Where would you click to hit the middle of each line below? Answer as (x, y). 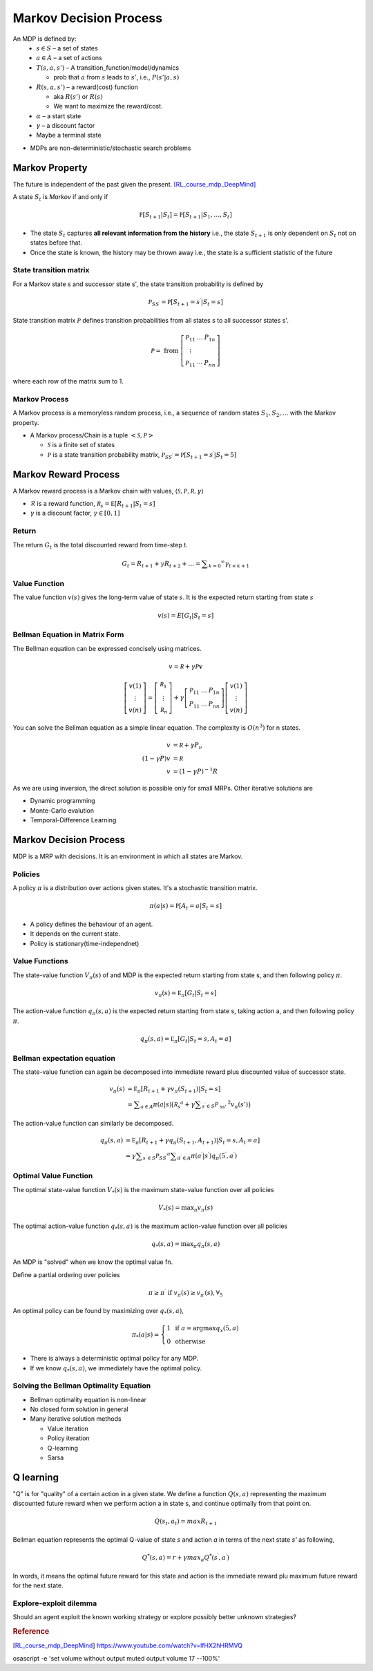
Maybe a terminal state (69, 135)
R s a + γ (184, 1104)
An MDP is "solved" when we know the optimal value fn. (93, 1262)
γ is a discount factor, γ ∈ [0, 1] (75, 513)
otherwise (190, 1342)
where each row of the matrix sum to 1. (68, 381)
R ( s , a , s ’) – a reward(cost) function (87, 87)
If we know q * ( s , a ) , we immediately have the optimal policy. (116, 1369)
